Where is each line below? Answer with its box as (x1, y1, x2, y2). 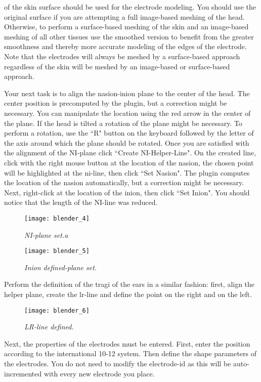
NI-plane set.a (24, 229, 68, 240)
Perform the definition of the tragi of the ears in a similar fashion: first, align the (4, 279, 255, 289)
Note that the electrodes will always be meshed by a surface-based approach (4, 51, 240, 61)
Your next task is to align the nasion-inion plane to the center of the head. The (4, 88, 250, 98)
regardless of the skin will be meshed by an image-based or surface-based (4, 61, 230, 71)
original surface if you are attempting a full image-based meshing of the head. (4, 11, 245, 22)
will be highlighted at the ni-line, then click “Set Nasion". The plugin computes (4, 167, 250, 178)
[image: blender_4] (24, 215, 90, 222)
